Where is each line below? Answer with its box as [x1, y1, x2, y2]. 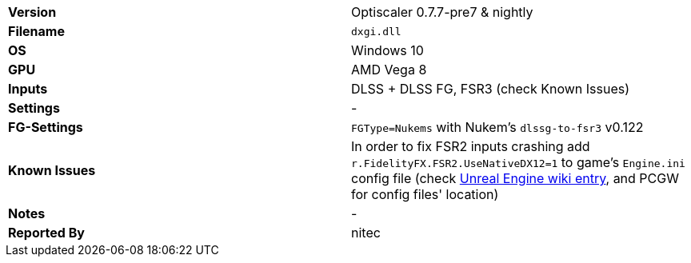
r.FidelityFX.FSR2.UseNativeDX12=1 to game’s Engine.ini [351, 154, 685, 170]
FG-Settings [8, 119, 83, 135]
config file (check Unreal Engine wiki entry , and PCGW [351, 170, 679, 186]
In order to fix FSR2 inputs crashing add [351, 138, 590, 154]
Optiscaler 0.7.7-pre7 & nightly [351, 4, 533, 20]
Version [8, 4, 57, 20]
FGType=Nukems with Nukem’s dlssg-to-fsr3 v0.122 [351, 119, 644, 135]
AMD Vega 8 [351, 62, 427, 78]
